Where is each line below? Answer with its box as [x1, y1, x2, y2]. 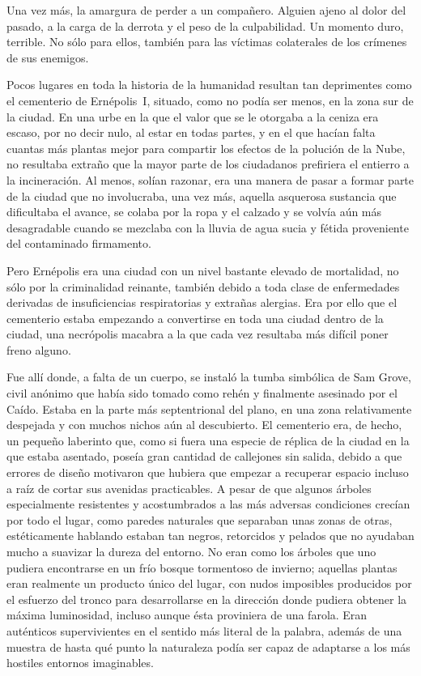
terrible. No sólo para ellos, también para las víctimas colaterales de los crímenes [6, 33, 407, 50]
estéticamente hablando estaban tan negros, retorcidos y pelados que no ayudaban [6, 527, 415, 544]
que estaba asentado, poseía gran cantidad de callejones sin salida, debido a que [6, 448, 402, 465]
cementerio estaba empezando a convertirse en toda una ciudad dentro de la [6, 309, 384, 326]
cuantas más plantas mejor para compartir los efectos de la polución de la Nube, [6, 139, 406, 156]
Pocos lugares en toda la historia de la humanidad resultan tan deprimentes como [6, 76, 412, 93]
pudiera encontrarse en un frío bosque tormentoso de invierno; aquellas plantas [6, 559, 398, 576]
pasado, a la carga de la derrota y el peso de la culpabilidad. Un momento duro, [6, 17, 404, 34]
